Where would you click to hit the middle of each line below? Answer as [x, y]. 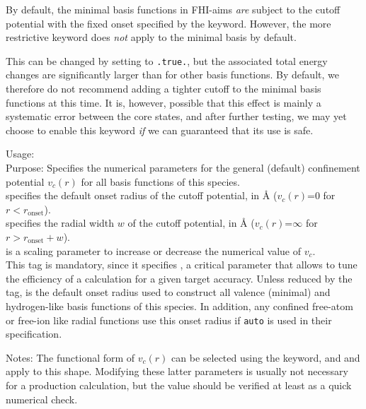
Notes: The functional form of [70, 357]
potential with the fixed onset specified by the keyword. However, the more [168, 23]
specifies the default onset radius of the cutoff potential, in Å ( [142, 195]
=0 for [321, 195]
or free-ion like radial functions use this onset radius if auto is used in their [169, 320]
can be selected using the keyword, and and [266, 357]
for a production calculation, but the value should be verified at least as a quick [179, 385]
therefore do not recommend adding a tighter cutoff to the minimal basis [164, 89]
